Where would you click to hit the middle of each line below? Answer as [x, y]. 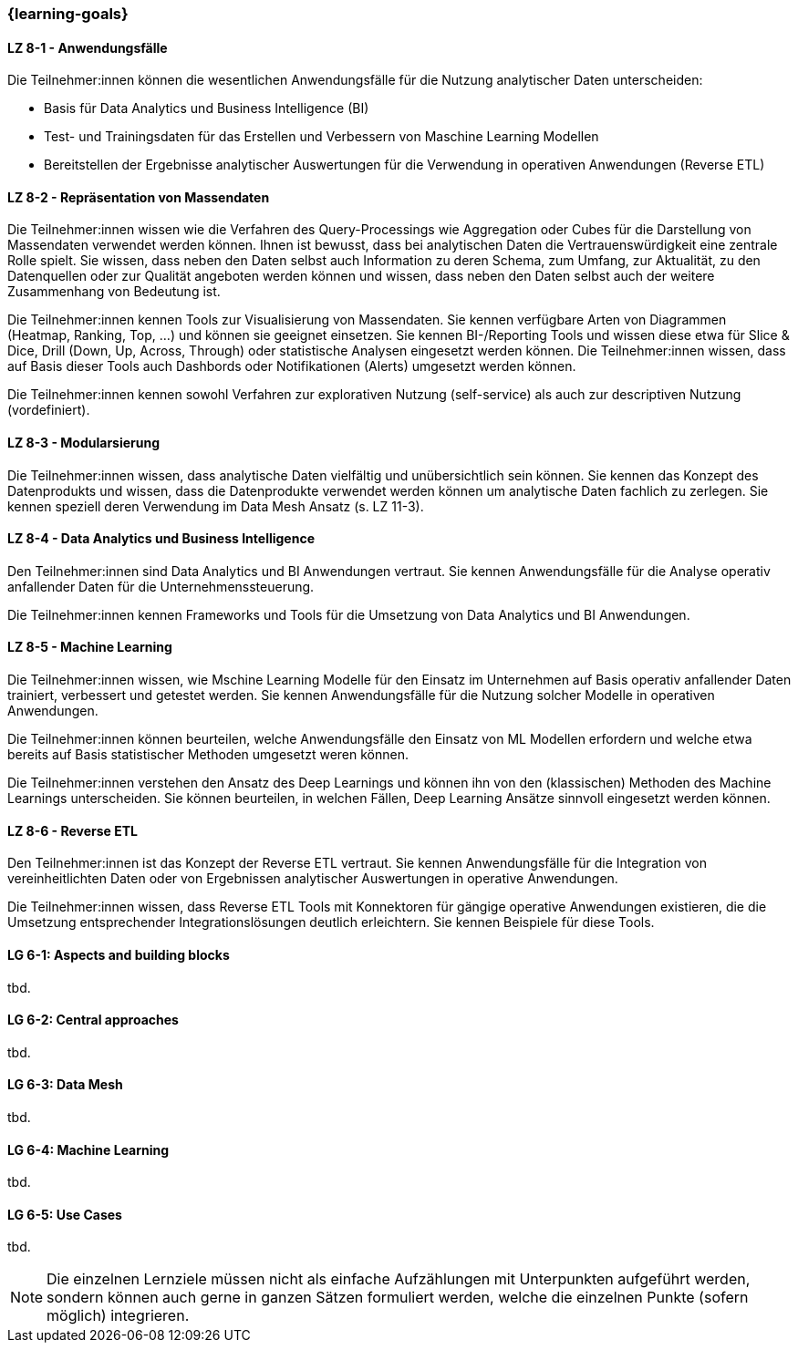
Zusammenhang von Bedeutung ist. [114, 292]
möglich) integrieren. [118, 1316]
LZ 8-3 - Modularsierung [84, 443]
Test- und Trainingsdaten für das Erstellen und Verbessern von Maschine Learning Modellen [321, 137]
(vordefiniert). [49, 410]
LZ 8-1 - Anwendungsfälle [88, 47]
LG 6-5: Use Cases [65, 1214]
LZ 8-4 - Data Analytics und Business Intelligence [161, 539]
